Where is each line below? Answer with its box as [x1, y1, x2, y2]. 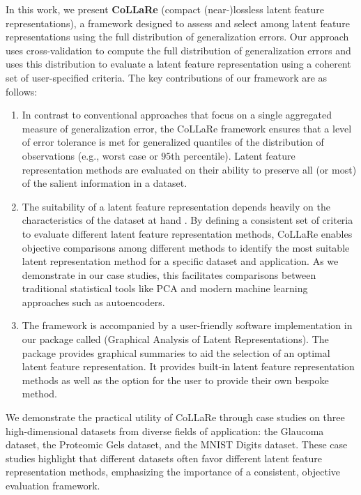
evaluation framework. [6, 478, 100, 492]
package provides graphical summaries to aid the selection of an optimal [22, 345, 330, 360]
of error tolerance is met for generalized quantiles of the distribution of [22, 135, 324, 149]
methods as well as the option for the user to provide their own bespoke [22, 372, 329, 387]
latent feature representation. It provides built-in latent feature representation [22, 359, 355, 374]
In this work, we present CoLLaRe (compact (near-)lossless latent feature [6, 2, 324, 16]
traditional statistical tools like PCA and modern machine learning [22, 281, 308, 296]
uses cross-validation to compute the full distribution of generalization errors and [6, 43, 351, 57]
